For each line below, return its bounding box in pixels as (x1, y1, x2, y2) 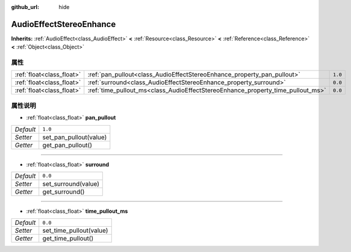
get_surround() (42, 187, 85, 195)
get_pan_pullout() (42, 141, 93, 149)
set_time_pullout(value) (42, 226, 108, 235)
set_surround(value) (42, 179, 99, 188)
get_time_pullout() (42, 235, 94, 243)
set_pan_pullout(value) (42, 133, 107, 141)
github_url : (11, 4, 39, 10)
